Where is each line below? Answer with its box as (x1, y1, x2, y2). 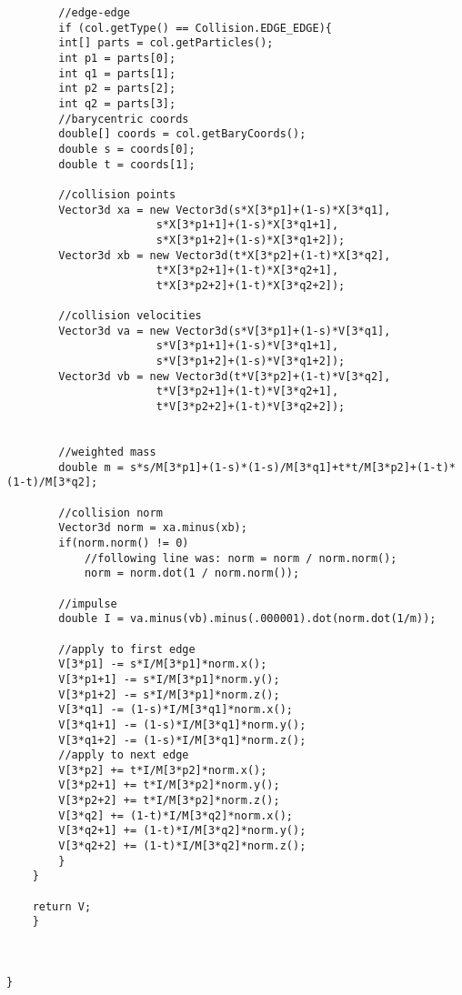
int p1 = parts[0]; (58, 51, 176, 65)
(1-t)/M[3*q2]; (6, 476, 98, 489)
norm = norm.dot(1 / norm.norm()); (84, 567, 300, 580)
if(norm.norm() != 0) (58, 536, 189, 549)
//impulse (58, 597, 117, 610)
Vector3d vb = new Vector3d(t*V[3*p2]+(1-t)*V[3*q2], (58, 369, 391, 383)
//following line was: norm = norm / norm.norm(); (84, 551, 397, 565)
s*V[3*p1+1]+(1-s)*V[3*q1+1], (156, 339, 339, 353)
